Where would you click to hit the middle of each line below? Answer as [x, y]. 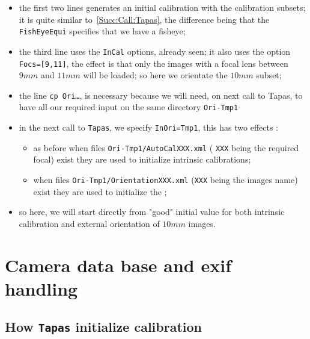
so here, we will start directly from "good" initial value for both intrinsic [152, 212]
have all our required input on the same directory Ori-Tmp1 [129, 107]
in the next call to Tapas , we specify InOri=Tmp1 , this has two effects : [148, 127]
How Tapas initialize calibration [103, 327]
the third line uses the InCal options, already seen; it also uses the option [155, 51]
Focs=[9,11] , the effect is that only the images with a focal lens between [153, 63]
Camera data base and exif [118, 265]
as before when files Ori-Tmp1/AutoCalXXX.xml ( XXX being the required [166, 147]
